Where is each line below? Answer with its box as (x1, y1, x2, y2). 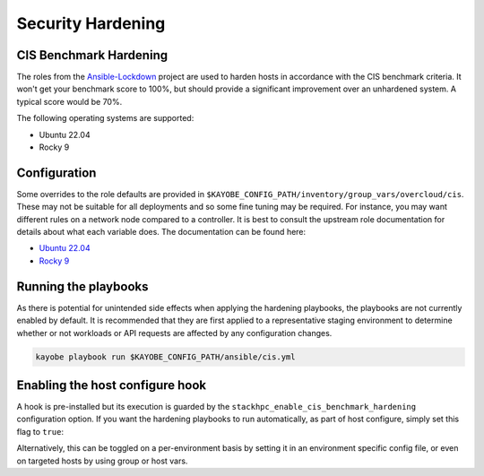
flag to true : (16, 426, 65, 437)
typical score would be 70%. (16, 96, 123, 107)
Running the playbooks (16, 279, 149, 294)
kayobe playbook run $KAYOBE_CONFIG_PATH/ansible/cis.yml (35, 351, 296, 362)
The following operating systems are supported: (16, 113, 194, 124)
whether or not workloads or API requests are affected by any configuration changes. (16, 327, 333, 338)
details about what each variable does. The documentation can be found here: (16, 227, 307, 238)
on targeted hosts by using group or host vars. (16, 455, 188, 466)
